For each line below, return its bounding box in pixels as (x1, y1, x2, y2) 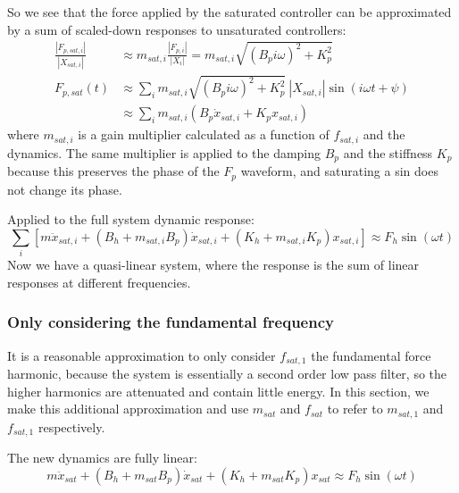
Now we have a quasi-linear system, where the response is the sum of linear (7, 255, 420, 274)
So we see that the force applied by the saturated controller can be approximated (7, 3, 452, 21)
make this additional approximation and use (7, 399, 249, 418)
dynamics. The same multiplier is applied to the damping (7, 143, 321, 162)
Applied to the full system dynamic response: (7, 210, 255, 229)
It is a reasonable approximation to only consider (7, 346, 276, 364)
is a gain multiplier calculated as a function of (78, 125, 330, 144)
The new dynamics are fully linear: (7, 448, 197, 467)
